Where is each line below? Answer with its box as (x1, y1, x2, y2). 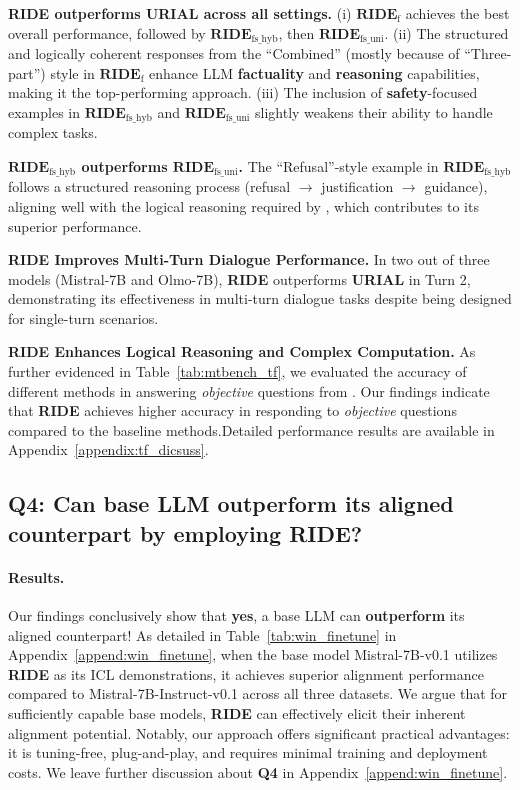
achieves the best (405, 3, 510, 23)
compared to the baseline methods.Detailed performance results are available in (8, 419, 495, 440)
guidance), (424, 176, 488, 197)
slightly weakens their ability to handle (255, 101, 493, 122)
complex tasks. (8, 122, 98, 143)
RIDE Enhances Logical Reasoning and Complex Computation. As (8, 341, 476, 362)
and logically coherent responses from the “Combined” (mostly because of (8, 43, 460, 64)
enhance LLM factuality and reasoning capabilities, (149, 62, 480, 83)
